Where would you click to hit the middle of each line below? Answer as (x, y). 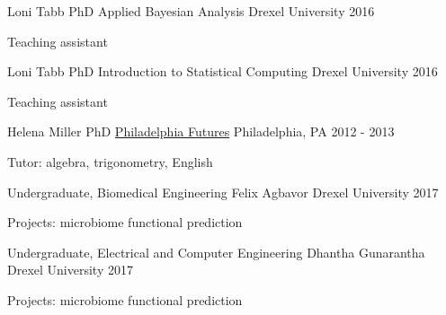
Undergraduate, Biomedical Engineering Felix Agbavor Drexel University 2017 (223, 192)
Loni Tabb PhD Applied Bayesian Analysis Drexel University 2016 (191, 11)
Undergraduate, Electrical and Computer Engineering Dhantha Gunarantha (216, 252)
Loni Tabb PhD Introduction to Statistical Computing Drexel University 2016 (223, 71)
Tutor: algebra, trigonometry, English (110, 161)
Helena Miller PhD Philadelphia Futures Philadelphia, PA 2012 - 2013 (201, 131)
